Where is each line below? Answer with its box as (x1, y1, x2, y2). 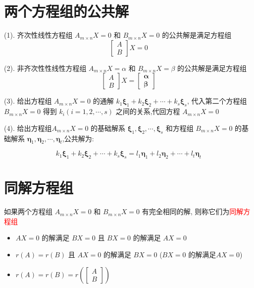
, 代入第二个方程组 (187, 96, 247, 106)
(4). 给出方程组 (4, 122, 52, 133)
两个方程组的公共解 (4, 1, 129, 21)
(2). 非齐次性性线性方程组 (4, 62, 87, 73)
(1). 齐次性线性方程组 (4, 30, 73, 40)
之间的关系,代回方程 (115, 106, 180, 116)
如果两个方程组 (4, 206, 52, 217)
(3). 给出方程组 (4, 96, 52, 106)
